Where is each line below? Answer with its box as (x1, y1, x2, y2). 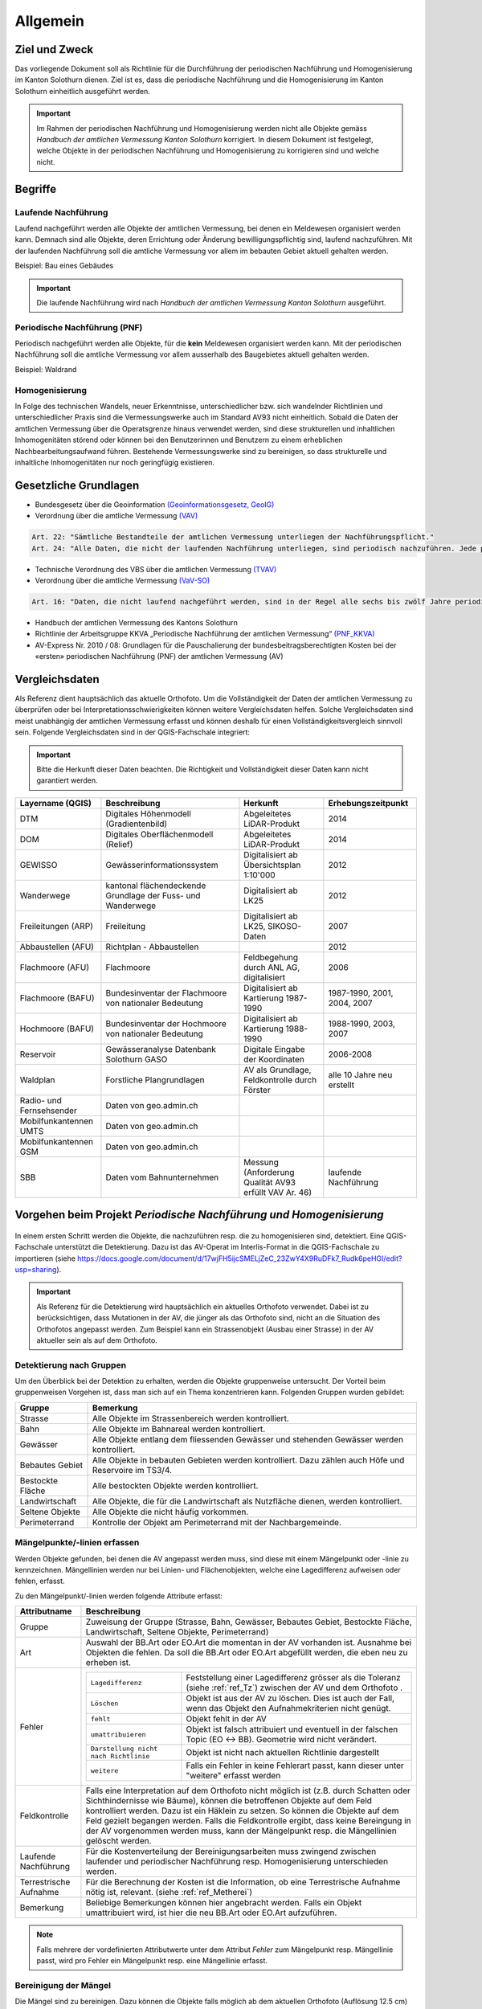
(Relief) (105, 838, 133, 849)
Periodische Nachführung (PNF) (14, 321, 143, 333)
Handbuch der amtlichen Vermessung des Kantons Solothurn (35, 617, 239, 627)
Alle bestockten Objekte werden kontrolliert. (92, 1479, 259, 1491)
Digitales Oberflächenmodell (105, 829, 214, 840)
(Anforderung (243, 1166, 295, 1177)
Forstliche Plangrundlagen (105, 1074, 205, 1085)
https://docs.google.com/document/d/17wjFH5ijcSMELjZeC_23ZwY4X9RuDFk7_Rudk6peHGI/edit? (77, 1254, 402, 1263)
